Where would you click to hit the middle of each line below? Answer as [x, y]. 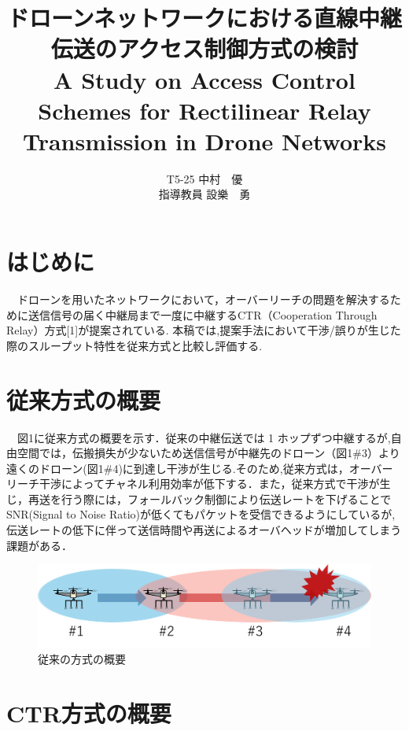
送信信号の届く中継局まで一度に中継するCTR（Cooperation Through [203, 314]
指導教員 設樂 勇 [204, 194]
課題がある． [39, 545]
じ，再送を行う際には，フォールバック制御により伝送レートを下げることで [199, 498]
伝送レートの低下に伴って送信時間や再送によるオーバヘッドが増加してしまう [204, 530]
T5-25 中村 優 [204, 178]
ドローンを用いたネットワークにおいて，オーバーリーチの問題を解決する [203, 299]
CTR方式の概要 [89, 713]
